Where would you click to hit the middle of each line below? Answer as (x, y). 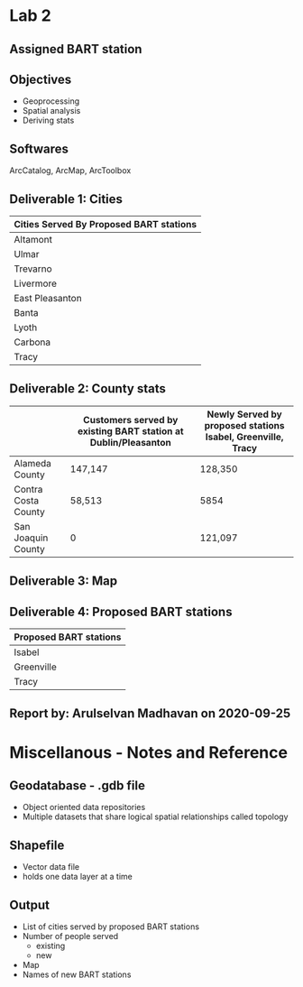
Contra (28, 489)
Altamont (33, 240)
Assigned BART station (76, 49)
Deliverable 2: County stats (88, 389)
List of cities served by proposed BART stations (111, 927)
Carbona (32, 342)
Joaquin (31, 538)
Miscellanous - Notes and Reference (149, 752)
